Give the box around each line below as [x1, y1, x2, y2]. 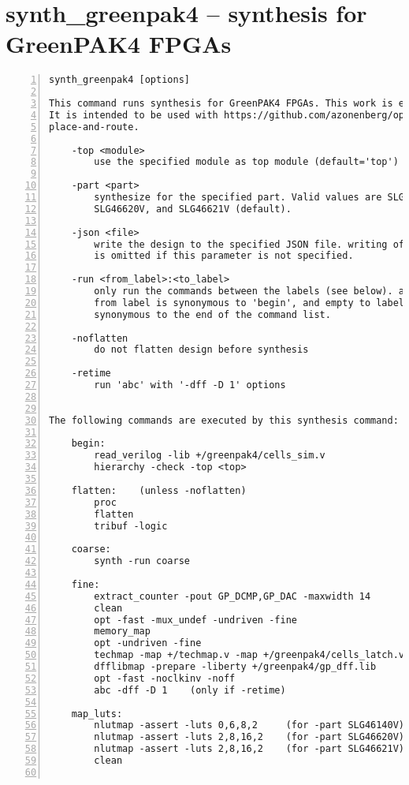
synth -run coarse [94, 555, 190, 567]
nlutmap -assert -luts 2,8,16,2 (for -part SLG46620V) [94, 731, 405, 743]
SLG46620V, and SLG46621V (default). [94, 203, 292, 215]
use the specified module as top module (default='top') [94, 156, 399, 168]
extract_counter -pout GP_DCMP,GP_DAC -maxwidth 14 [94, 590, 371, 602]
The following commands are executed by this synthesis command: [49, 414, 399, 426]
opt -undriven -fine [94, 637, 202, 649]
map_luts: [71, 708, 123, 720]
